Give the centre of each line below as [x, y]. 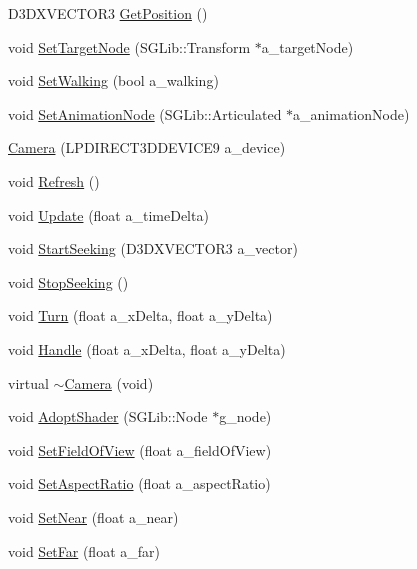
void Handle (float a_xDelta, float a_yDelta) [147, 348]
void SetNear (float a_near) [93, 516]
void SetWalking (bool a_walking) [113, 80]
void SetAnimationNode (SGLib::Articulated [145, 113]
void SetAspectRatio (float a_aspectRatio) [139, 483]
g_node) [245, 416]
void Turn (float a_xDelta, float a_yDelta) [140, 315]
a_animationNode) [351, 113]
